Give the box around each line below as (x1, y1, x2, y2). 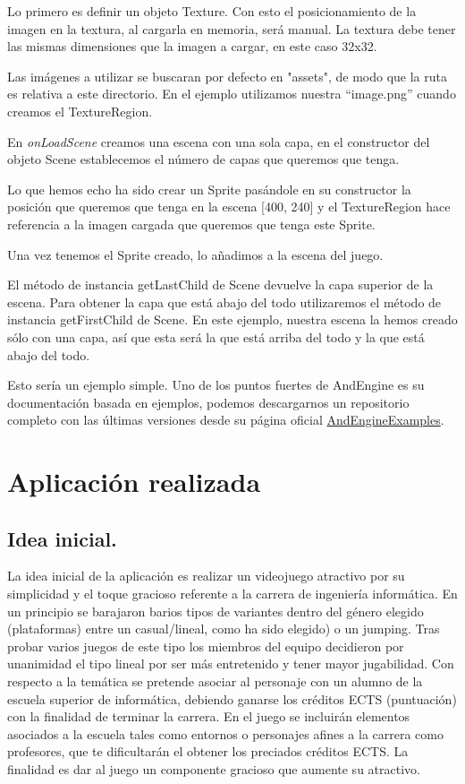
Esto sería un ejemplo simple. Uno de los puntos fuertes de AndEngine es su (7, 375, 425, 394)
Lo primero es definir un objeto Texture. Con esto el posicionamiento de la (7, 2, 417, 20)
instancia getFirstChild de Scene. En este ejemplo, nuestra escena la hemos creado (7, 310, 458, 329)
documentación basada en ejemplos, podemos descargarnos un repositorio (7, 392, 410, 411)
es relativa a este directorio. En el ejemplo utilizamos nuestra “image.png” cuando (7, 84, 456, 103)
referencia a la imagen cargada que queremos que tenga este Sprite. (7, 214, 376, 233)
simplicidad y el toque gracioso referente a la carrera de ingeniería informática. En (7, 584, 458, 603)
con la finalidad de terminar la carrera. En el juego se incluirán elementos (7, 707, 410, 726)
